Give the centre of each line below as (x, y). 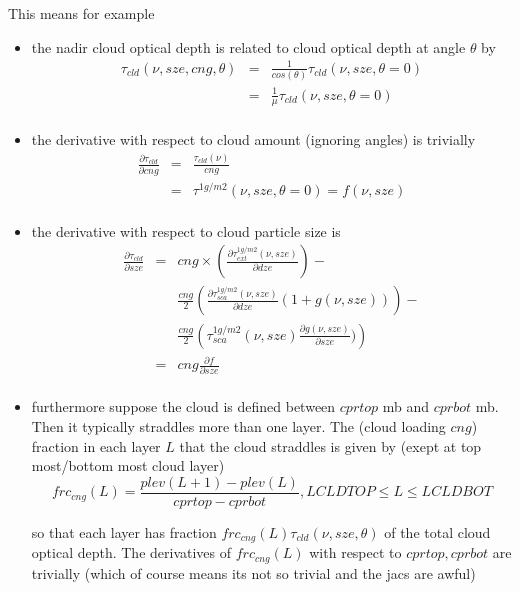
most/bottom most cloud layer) (128, 465)
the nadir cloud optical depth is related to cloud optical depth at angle (248, 46)
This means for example (81, 13)
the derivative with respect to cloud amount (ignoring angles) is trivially (253, 139)
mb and (406, 406)
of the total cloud (437, 531)
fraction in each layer (96, 445)
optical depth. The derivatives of (131, 552)
